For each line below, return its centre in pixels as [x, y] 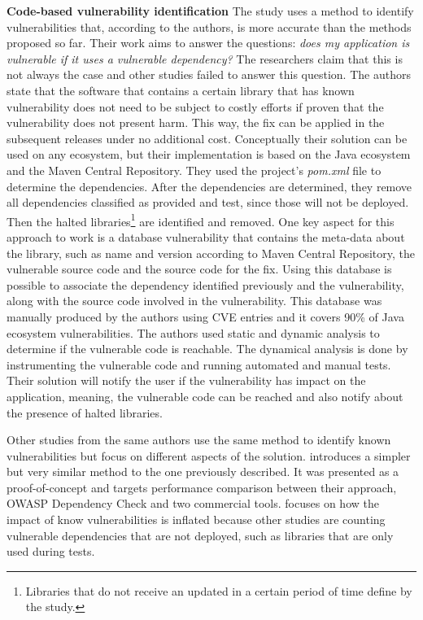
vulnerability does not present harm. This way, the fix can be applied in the [196, 122]
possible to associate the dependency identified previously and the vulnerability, [205, 284]
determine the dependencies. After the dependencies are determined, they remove [209, 186]
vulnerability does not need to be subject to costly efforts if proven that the [195, 106]
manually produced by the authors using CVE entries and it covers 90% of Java [205, 316]
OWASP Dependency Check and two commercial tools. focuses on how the [193, 503]
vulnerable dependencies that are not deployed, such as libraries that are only [200, 535]
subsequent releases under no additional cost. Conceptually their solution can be [207, 138]
